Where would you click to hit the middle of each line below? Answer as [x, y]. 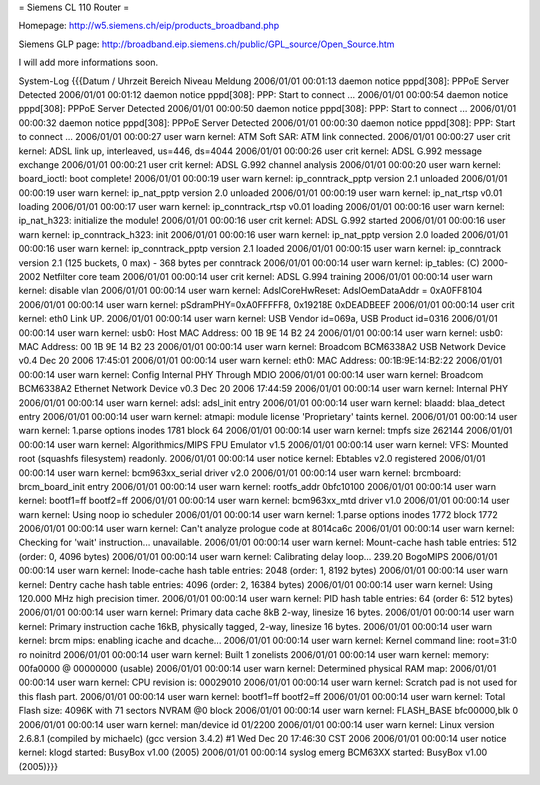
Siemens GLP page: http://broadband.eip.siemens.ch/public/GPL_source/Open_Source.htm [206, 44]
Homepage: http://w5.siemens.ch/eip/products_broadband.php [149, 26]
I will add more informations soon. [88, 62]
